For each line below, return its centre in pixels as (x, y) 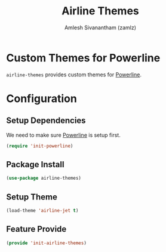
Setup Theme (32, 197)
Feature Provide (36, 229)
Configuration (42, 98)
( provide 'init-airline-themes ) (46, 243)
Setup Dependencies (46, 121)
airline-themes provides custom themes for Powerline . (74, 74)
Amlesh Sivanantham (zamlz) (100, 27)
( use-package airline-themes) (44, 178)
